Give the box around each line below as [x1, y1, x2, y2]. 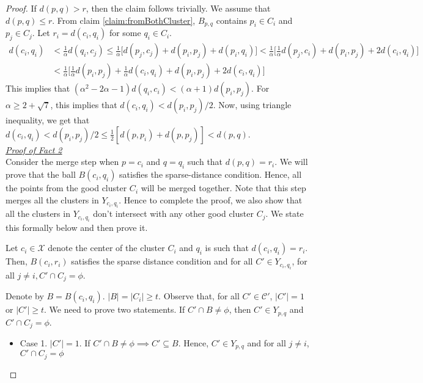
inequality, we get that [6, 114, 90, 126]
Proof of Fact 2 [6, 143, 62, 156]
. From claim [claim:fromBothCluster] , [52, 13, 196, 26]
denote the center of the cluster [48, 241, 165, 254]
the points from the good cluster [6, 181, 127, 194]
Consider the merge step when [6, 155, 119, 168]
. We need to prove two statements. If [44, 303, 185, 316]
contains [216, 13, 247, 26]
